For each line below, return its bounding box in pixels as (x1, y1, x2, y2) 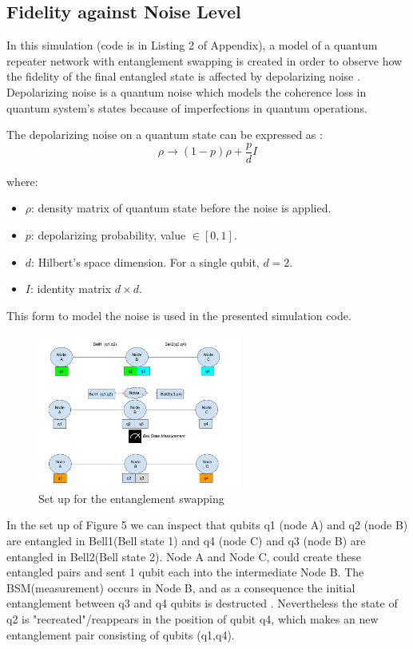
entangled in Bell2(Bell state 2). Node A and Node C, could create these (6, 548, 361, 564)
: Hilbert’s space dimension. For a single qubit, (31, 253, 260, 270)
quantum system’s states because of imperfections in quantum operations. (6, 99, 367, 116)
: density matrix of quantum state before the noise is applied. (31, 200, 332, 216)
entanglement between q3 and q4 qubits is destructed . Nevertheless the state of (6, 595, 398, 611)
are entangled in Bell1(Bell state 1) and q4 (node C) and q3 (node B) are (6, 532, 366, 548)
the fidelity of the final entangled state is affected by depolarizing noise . (6, 68, 360, 85)
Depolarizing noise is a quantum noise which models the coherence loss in (6, 83, 367, 100)
